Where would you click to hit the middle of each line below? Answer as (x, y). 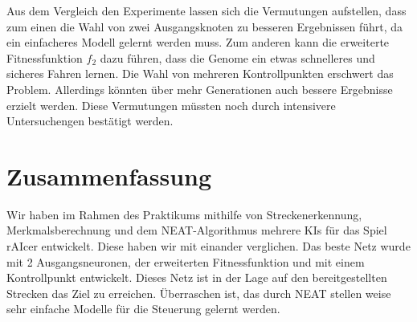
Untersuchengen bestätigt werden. (90, 121)
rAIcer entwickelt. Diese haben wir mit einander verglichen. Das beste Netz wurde (208, 246)
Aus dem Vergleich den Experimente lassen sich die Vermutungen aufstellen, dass (206, 10)
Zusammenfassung (109, 175)
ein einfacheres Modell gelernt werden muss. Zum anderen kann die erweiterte (198, 42)
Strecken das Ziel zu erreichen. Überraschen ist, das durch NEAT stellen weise (199, 293)
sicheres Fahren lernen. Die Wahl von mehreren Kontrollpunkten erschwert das (200, 73)
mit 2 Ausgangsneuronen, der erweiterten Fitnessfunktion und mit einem (186, 261)
